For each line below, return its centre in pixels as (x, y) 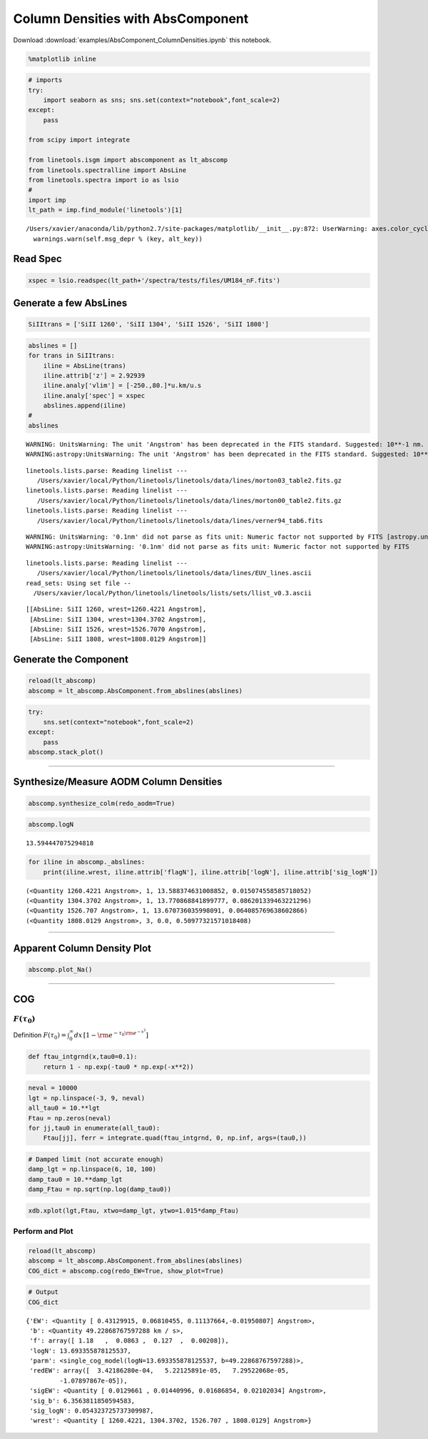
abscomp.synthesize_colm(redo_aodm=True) (102, 803)
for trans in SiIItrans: (72, 356)
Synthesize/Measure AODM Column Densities (118, 782)
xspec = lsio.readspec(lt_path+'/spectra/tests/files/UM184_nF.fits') (154, 280)
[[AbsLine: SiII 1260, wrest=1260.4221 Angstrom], (116, 609)
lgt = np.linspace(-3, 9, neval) (87, 1098)
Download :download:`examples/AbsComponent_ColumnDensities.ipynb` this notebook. (142, 40)
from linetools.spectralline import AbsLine (107, 170)
